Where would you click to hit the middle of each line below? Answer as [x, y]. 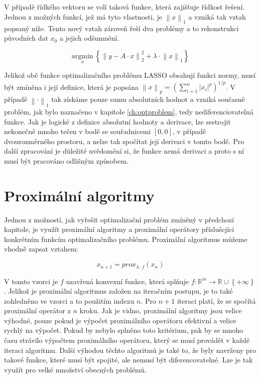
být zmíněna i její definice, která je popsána [72, 87]
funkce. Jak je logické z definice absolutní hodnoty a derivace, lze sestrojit [117, 121]
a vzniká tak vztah [217, 16]
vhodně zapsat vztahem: [41, 249]
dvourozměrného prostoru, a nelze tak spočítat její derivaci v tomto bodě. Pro [124, 141]
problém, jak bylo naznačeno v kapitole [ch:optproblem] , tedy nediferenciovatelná [129, 111]
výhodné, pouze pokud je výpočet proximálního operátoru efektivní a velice [120, 320]
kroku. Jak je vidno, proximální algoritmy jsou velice [161, 310]
